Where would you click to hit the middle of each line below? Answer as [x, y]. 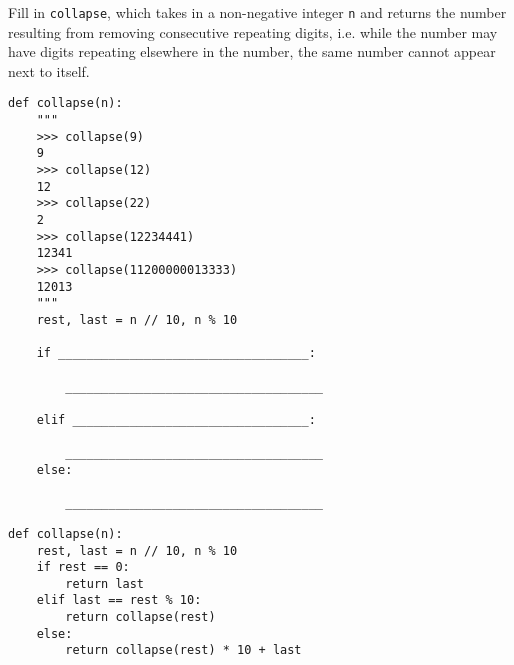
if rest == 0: [83, 567]
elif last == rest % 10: [119, 600]
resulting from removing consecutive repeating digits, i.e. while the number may [253, 31]
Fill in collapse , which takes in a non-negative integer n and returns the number [257, 12]
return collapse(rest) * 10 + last [183, 650]
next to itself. [49, 70]
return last [105, 583]
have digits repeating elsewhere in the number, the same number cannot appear [252, 51]
